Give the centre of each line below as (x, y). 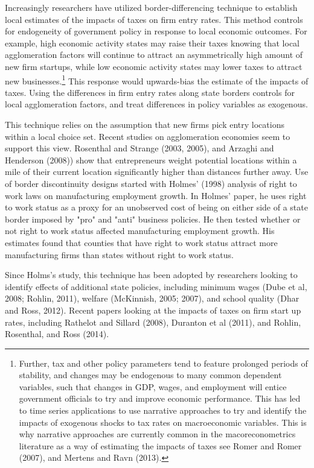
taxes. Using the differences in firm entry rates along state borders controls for (150, 92)
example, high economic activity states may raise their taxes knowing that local (152, 43)
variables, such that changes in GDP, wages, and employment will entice (153, 386)
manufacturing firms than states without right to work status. (119, 254)
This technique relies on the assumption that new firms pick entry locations (145, 124)
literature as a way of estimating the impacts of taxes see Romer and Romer (160, 445)
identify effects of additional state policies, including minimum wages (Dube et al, (156, 286)
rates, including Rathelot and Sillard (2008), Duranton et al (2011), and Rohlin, (153, 322)
